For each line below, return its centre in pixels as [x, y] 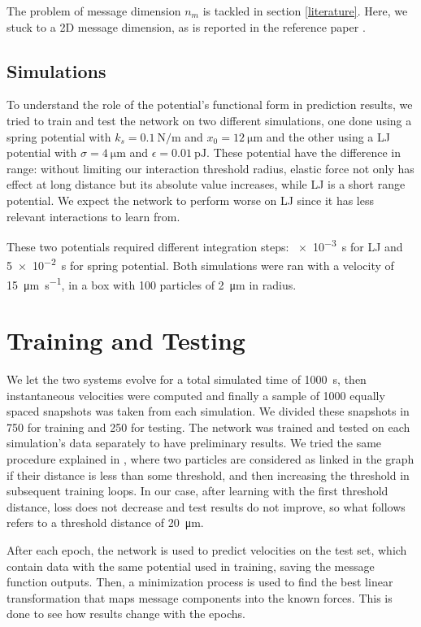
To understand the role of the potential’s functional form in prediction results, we [210, 104]
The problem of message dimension [94, 11]
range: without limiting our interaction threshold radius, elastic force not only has [210, 168]
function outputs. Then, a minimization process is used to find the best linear [200, 582]
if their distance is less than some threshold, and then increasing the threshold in [208, 475]
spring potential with [59, 136]
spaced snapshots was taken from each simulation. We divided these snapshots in [208, 411]
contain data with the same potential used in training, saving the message [191, 566]
